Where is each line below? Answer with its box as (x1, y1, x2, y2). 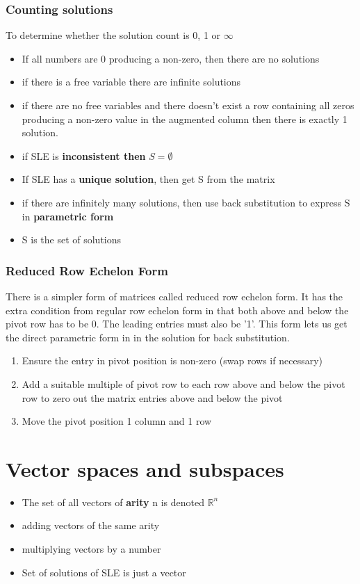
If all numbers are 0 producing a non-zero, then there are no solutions (22, 51, 320, 65)
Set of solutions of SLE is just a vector (22, 565, 186, 579)
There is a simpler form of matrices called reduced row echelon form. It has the (6, 289, 343, 303)
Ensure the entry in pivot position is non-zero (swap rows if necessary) (22, 353, 322, 368)
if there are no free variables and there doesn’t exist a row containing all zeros (22, 98, 354, 112)
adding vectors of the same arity (22, 518, 160, 533)
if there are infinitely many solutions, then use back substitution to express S (22, 195, 350, 209)
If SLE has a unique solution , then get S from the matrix (22, 172, 275, 186)
